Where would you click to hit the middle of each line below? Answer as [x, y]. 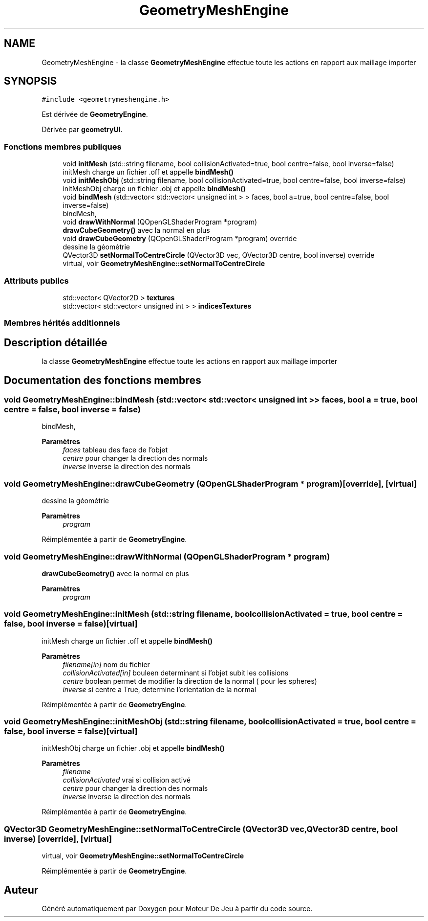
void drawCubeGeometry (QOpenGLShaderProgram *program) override [180, 239]
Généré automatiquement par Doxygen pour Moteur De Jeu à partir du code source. [177, 908]
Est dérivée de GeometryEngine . [95, 114]
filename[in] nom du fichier [106, 664]
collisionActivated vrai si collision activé [127, 780]
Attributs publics [36, 281]
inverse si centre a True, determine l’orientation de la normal [160, 689]
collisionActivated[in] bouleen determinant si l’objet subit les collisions [176, 673]
